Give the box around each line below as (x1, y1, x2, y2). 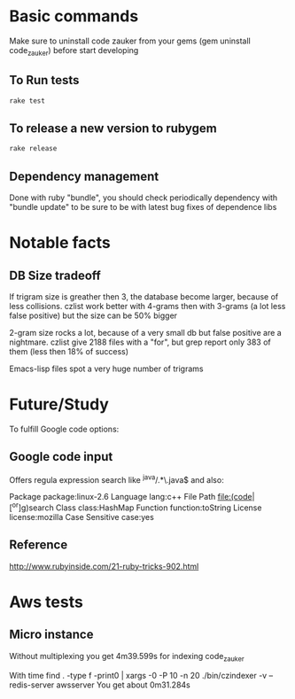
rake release (9, 144, 58, 153)
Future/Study (9, 394, 109, 415)
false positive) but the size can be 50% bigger (9, 310, 178, 321)
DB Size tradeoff (9, 268, 102, 283)
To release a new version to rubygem (9, 120, 217, 136)
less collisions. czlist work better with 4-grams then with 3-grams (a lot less (9, 300, 286, 311)
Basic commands (9, 6, 139, 27)
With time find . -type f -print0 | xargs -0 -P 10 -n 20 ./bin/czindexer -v (9, 670, 268, 680)
